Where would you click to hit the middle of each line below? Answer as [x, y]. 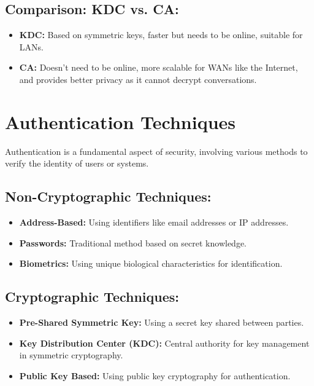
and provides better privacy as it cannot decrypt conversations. [138, 79]
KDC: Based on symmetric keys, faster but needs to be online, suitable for [161, 35]
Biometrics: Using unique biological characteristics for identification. [151, 263]
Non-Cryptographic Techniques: [108, 196]
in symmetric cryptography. [71, 355]
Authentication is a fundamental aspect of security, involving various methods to [156, 151]
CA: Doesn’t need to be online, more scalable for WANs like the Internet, [159, 67]
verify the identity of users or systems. [77, 163]
